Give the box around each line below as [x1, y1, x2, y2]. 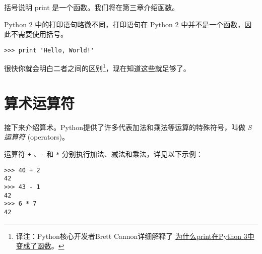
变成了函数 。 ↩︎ [16, 240, 64, 251]
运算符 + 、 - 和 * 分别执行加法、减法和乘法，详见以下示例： [4, 149, 203, 159]
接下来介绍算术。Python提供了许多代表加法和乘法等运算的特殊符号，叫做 [4, 121, 245, 132]
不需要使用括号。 [11, 29, 68, 39]
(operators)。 [27, 132, 69, 142]
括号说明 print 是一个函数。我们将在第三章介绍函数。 [4, 2, 179, 12]
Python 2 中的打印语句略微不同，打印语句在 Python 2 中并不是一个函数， [4, 19, 245, 29]
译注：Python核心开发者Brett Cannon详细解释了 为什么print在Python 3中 [16, 230, 254, 241]
